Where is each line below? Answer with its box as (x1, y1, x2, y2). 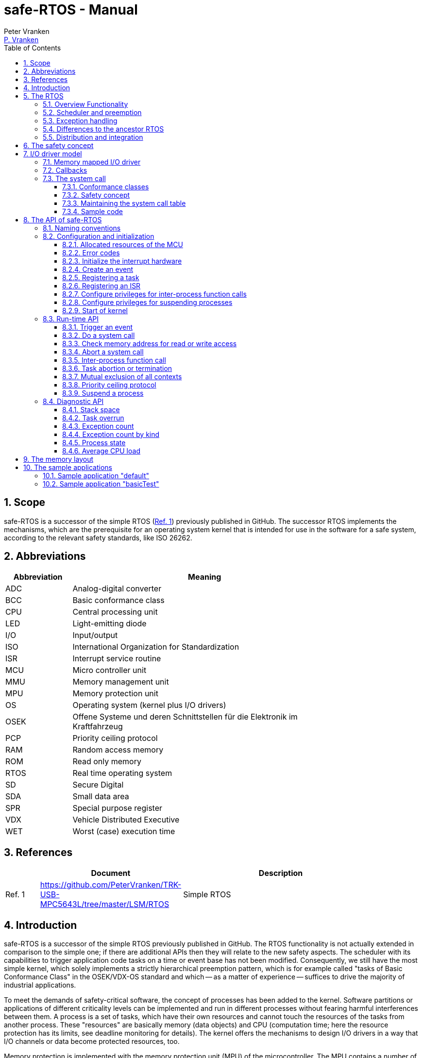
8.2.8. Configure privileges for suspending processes (62, 298, 233, 306)
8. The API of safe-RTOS (23, 215, 102, 224)
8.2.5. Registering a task (62, 273, 139, 282)
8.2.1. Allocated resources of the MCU (62, 240, 183, 249)
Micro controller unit (72, 665, 147, 675)
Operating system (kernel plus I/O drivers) (72, 700, 226, 710)
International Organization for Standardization (72, 642, 239, 652)
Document (91, 868, 131, 878)
